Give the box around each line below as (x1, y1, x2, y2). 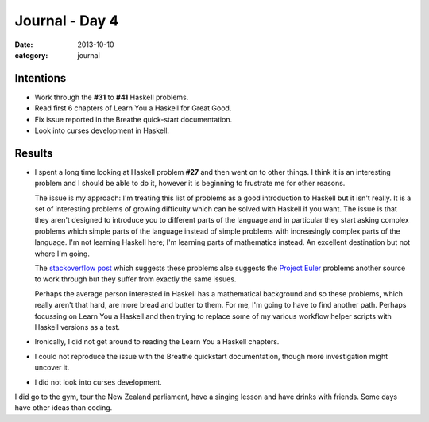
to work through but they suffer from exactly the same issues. (34, 274, 237, 284)
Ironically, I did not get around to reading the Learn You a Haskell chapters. (34, 337, 280, 347)
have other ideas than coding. (14, 403, 113, 412)
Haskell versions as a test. (34, 323, 121, 331)
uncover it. (34, 362, 70, 373)
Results (14, 146, 53, 160)
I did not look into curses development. (34, 377, 162, 387)
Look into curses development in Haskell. (34, 126, 170, 135)
